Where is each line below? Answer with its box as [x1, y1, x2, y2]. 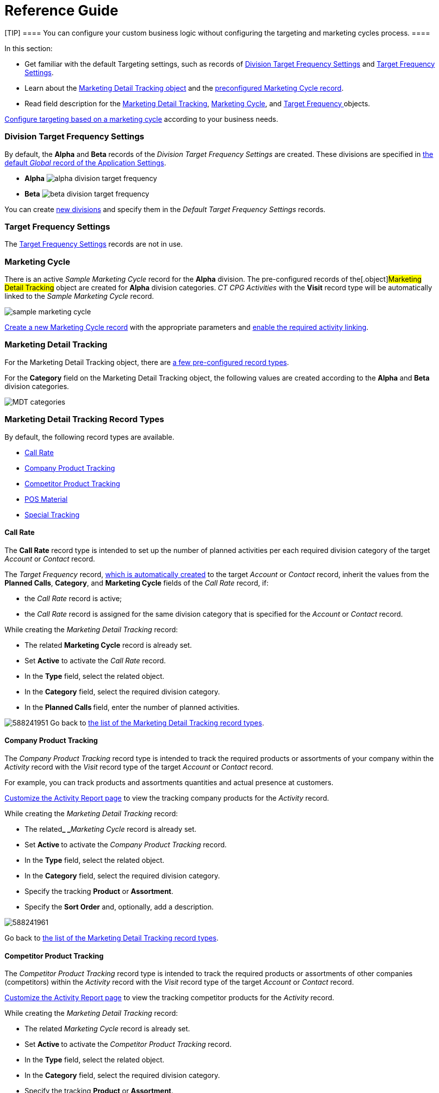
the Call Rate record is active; [25, 594, 122, 603]
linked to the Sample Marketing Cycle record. [5, 292, 154, 300]
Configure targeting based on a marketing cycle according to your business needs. [5, 114, 278, 123]
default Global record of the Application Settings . [5, 158, 166, 167]
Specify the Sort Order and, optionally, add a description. [25, 902, 214, 911]
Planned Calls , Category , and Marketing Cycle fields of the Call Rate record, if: [5, 578, 269, 587]
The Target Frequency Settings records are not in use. [5, 240, 183, 249]
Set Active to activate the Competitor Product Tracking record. [25, 1040, 232, 1049]
